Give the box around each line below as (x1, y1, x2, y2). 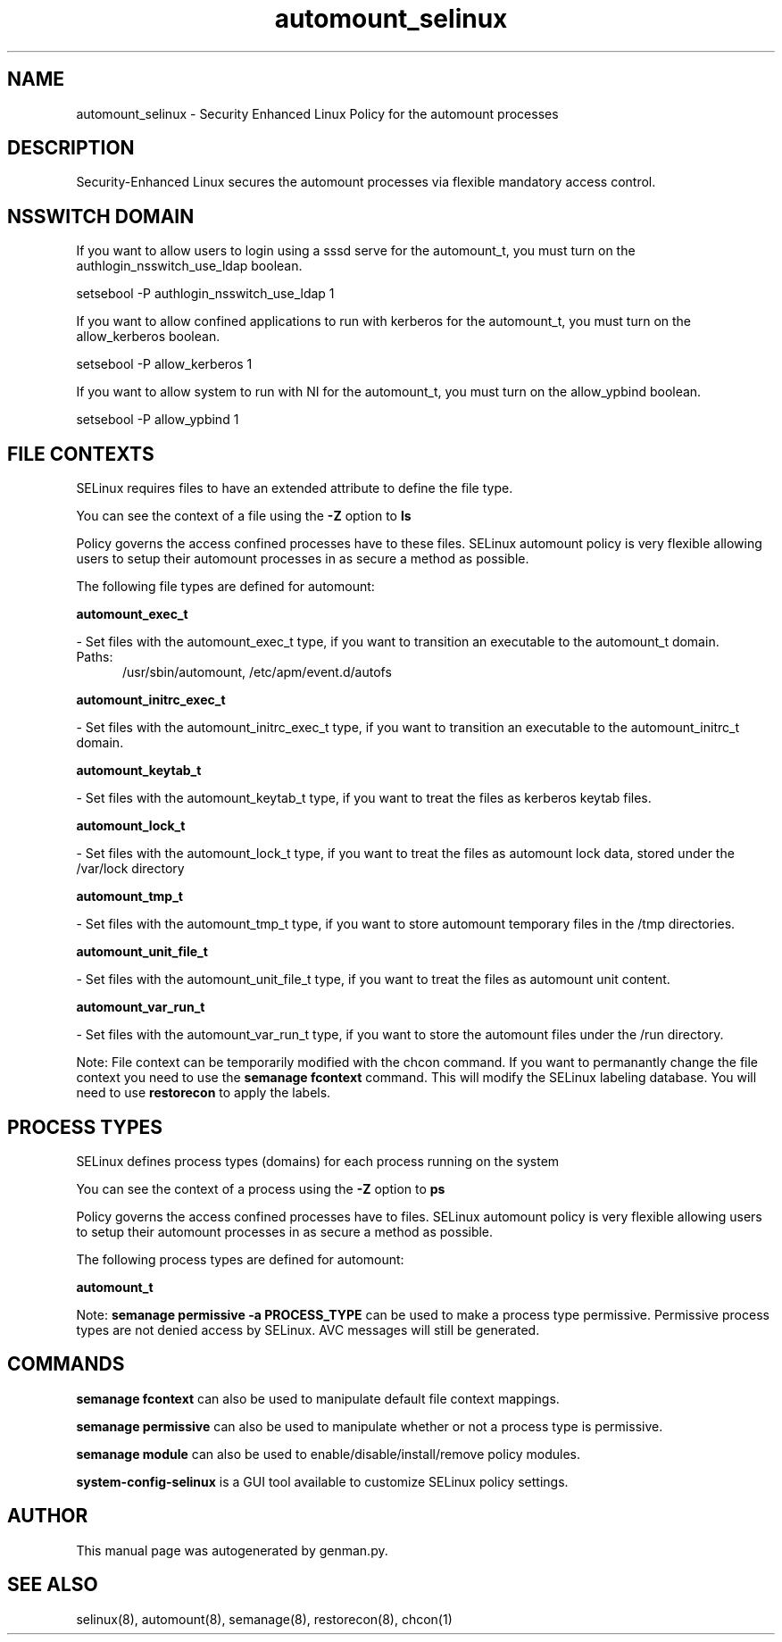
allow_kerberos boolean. (76, 329, 220, 345)
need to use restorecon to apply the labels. (76, 1085, 331, 1101)
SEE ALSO (7, 1573, 98, 1596)
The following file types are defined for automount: (76, 579, 375, 595)
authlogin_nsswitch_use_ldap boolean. (76, 258, 303, 274)
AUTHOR (7, 1504, 88, 1528)
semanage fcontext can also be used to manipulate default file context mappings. (76, 1390, 560, 1406)
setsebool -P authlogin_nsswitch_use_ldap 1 (76, 286, 335, 302)
